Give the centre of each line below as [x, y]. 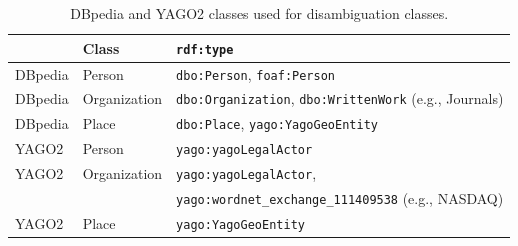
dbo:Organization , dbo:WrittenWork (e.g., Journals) [340, 98]
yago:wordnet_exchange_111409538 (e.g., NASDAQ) [340, 198]
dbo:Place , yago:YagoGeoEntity [277, 123]
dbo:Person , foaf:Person [255, 73]
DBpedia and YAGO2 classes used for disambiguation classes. [259, 13]
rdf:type [205, 49]
